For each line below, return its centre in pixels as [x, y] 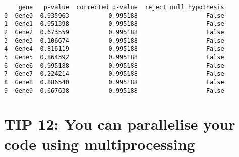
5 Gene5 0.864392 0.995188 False [114, 57]
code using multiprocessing [100, 144]
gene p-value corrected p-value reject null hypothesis [121, 7]
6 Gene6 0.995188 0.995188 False [114, 65]
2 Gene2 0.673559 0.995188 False [114, 32]
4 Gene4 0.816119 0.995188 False [114, 49]
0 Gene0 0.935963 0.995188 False [114, 15]
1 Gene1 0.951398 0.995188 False [114, 24]
